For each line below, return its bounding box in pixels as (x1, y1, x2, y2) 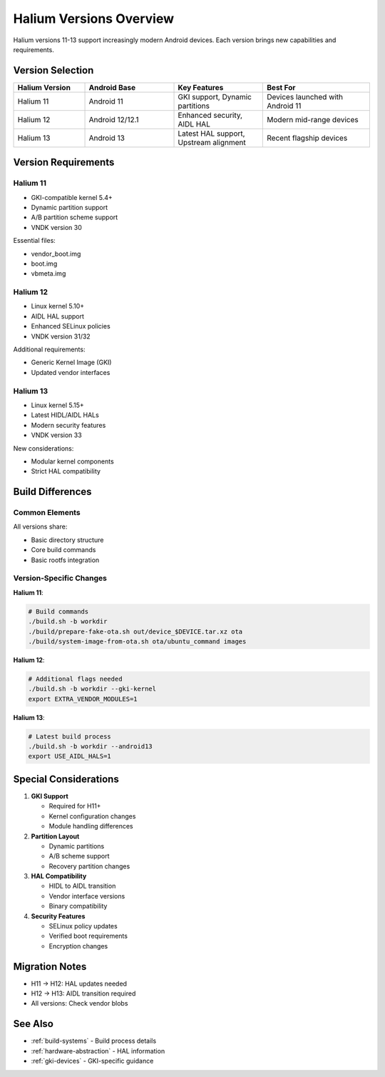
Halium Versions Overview (13, 11, 175, 26)
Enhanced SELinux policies (31, 322, 111, 331)
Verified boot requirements (48, 932, 128, 941)
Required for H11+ (48, 802, 101, 811)
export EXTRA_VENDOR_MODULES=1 (28, 695, 138, 703)
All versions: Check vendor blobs (31, 999, 128, 1008)
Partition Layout (31, 832, 80, 841)
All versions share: (13, 522, 68, 531)
